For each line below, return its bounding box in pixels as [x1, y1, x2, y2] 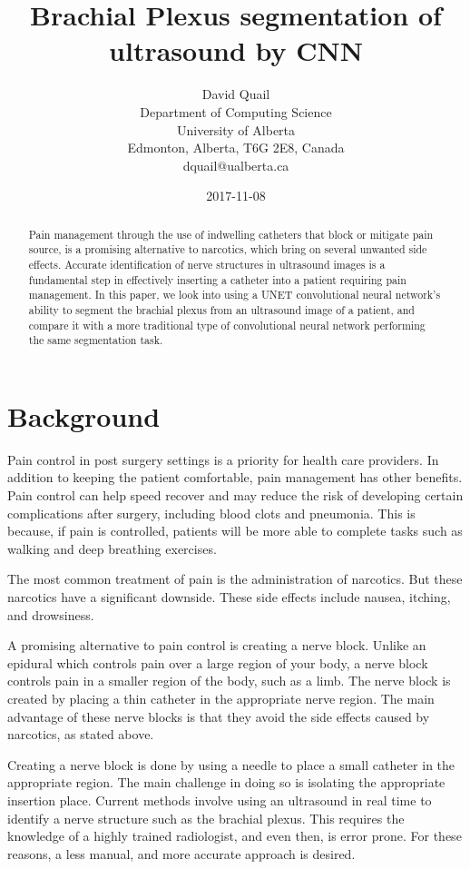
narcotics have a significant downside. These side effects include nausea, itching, [7, 588, 451, 607]
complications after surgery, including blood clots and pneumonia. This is [7, 503, 416, 522]
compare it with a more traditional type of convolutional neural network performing [28, 317, 426, 332]
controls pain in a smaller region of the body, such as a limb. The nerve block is [7, 671, 451, 690]
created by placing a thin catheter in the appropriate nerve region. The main [7, 688, 435, 707]
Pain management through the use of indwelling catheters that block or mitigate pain [28, 226, 434, 242]
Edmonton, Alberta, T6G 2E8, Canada [127, 138, 345, 157]
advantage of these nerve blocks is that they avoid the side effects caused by [7, 706, 430, 726]
